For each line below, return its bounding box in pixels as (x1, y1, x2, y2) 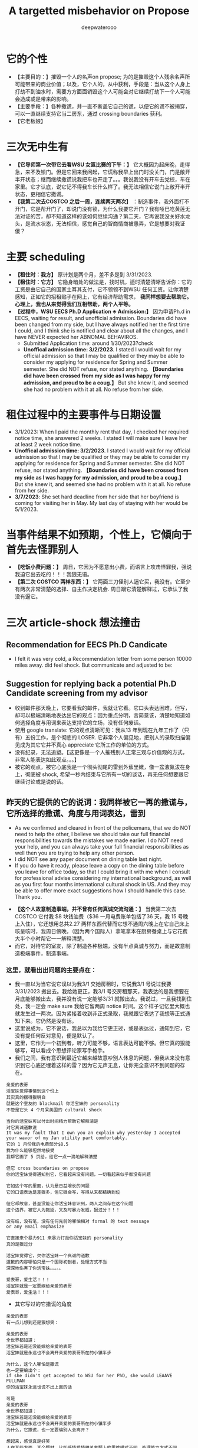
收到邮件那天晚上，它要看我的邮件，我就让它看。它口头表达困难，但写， (14, 705, 190, 712)
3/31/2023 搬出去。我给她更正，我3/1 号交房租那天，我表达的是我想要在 (14, 988, 190, 995)
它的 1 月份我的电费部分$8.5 (6, 1142, 69, 1147)
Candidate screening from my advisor (6, 688, 148, 698)
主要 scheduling (6, 250, 85, 263)
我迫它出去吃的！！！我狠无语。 (14, 571, 93, 578)
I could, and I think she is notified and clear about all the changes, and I (14, 327, 188, 334)
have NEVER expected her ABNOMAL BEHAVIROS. (14, 333, 138, 340)
